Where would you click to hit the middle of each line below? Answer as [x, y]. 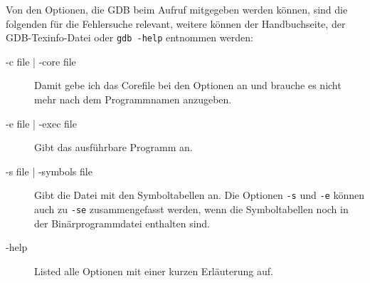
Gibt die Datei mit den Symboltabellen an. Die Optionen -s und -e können [199, 195]
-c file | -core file [41, 61]
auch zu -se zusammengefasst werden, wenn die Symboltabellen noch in [191, 209]
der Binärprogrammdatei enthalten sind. [122, 223]
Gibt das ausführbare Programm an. [113, 147]
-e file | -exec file [41, 123]
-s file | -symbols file [49, 171]
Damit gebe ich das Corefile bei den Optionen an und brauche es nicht [188, 85]
